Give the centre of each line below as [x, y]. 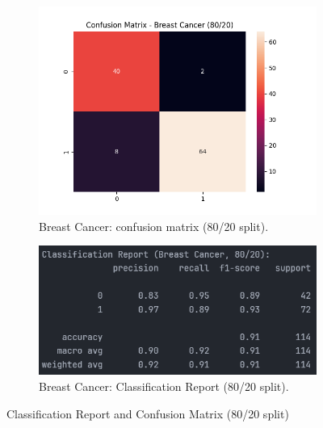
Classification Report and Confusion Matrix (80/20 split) [148, 413]
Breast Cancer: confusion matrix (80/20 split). [154, 226]
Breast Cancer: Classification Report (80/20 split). [164, 386]
